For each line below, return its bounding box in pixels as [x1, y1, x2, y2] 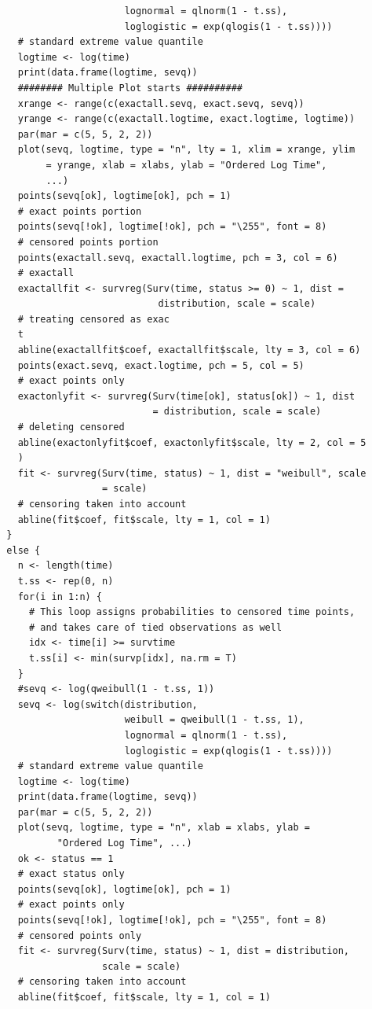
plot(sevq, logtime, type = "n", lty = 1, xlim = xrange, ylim [17, 144, 356, 156]
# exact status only [17, 868, 125, 880]
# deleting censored [17, 422, 125, 433]
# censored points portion [17, 236, 159, 248]
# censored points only [17, 930, 142, 941]
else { [6, 544, 41, 556]
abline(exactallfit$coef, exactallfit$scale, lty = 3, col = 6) [17, 344, 361, 356]
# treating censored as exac [17, 313, 170, 325]
